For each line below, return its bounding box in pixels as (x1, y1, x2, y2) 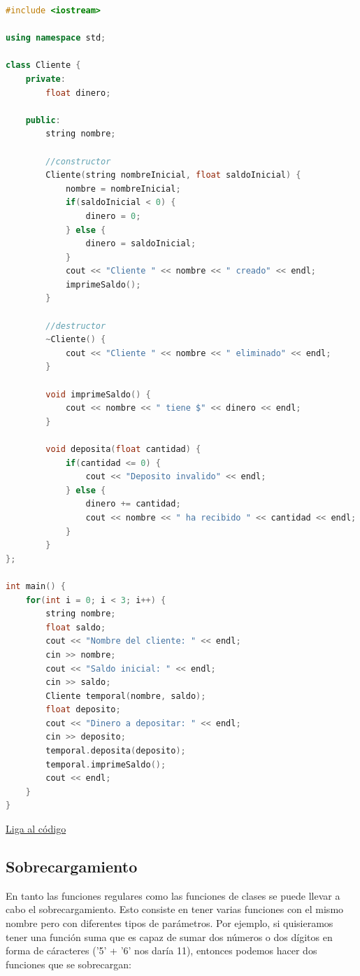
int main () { (6, 581, 66, 591)
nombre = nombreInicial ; (65, 183, 181, 194)
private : (25, 73, 66, 84)
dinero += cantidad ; (85, 499, 181, 509)
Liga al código (6, 821, 66, 836)
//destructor (45, 320, 106, 331)
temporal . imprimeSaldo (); (45, 759, 166, 770)
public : (25, 115, 61, 125)
